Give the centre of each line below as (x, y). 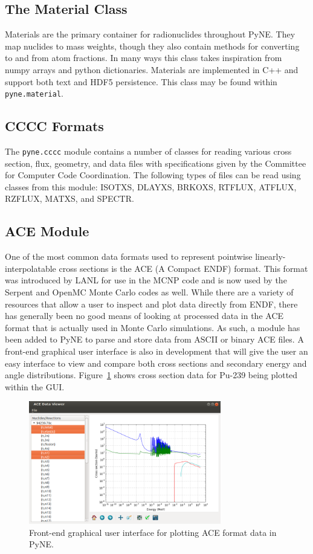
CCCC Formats (54, 126)
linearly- (270, 256)
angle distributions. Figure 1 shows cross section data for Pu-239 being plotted (151, 375)
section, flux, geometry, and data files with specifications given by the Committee (156, 163)
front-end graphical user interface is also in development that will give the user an (156, 351)
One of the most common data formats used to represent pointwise (129, 256)
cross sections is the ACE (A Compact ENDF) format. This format (183, 268)
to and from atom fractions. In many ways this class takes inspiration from (144, 58)
